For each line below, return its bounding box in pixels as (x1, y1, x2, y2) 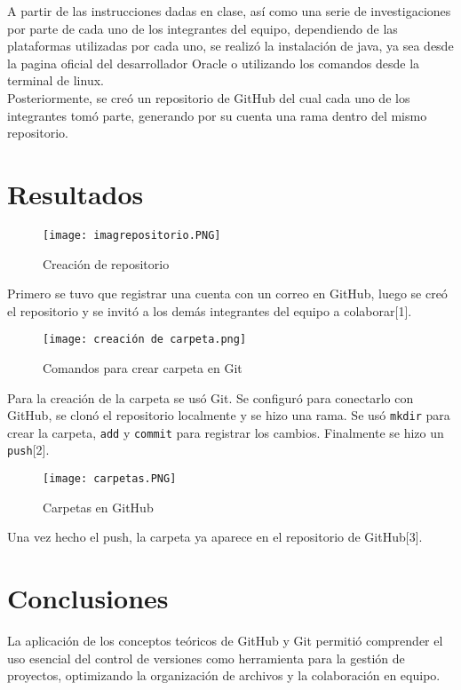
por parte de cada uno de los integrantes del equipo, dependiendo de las (7, 19, 398, 37)
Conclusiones (7, 580, 169, 616)
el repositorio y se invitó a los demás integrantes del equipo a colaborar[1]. (7, 301, 412, 320)
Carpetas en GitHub (43, 497, 154, 516)
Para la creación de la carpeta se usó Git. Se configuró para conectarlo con (7, 388, 414, 407)
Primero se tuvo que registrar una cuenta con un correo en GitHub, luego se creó (7, 284, 448, 303)
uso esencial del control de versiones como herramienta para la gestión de (7, 648, 405, 667)
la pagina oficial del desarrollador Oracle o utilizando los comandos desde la (7, 53, 420, 72)
